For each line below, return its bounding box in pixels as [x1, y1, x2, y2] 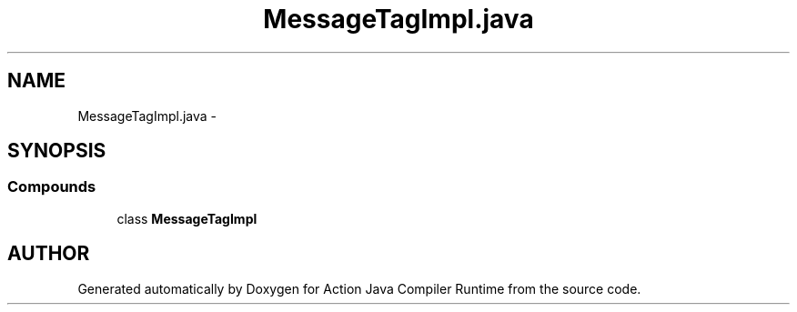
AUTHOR [7, 242, 90, 266]
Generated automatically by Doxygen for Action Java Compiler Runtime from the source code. [77, 280, 641, 297]
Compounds [7, 177, 96, 196]
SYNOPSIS [7, 139, 106, 163]
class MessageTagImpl [116, 210, 257, 226]
